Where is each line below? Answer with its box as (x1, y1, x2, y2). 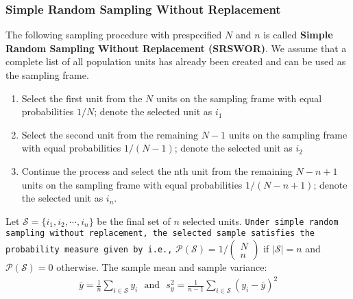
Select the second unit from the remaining (21, 127, 199, 141)
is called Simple (263, 27, 333, 42)
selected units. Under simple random (182, 213, 339, 228)
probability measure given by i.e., (5, 245, 173, 255)
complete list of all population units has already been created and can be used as (5, 54, 346, 69)
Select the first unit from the (21, 91, 143, 105)
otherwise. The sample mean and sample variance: (56, 260, 267, 274)
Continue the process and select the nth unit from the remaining (21, 163, 293, 178)
